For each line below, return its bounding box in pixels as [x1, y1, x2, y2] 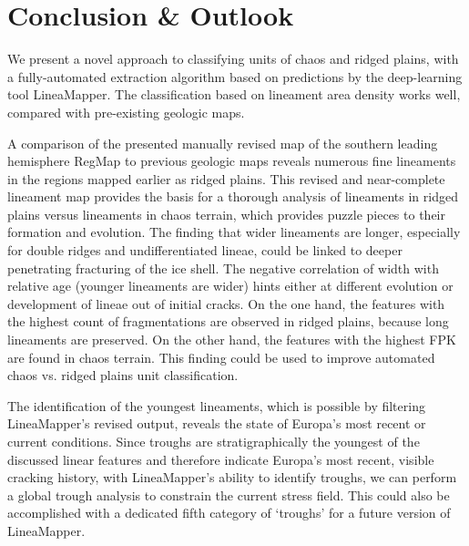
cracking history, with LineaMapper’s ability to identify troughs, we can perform [7, 468, 457, 487]
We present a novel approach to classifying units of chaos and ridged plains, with [7, 49, 459, 68]
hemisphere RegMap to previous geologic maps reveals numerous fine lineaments [7, 151, 456, 170]
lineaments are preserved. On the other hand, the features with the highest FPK [7, 330, 456, 349]
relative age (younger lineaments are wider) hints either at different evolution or [7, 276, 454, 295]
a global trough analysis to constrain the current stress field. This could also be [7, 485, 450, 504]
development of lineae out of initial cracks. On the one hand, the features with [7, 294, 445, 313]
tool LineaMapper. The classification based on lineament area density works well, [7, 85, 461, 104]
